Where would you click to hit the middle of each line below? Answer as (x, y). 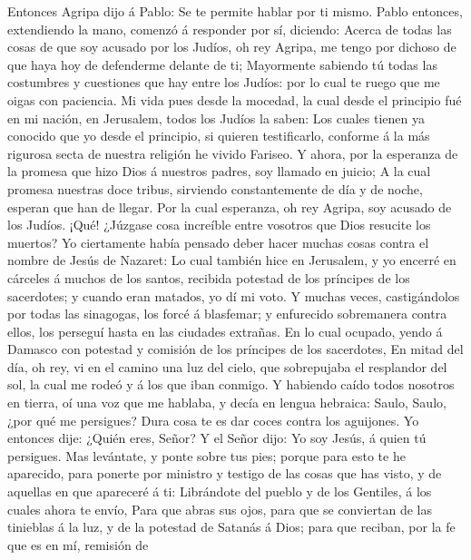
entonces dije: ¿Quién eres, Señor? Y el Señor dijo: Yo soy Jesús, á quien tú (217, 438)
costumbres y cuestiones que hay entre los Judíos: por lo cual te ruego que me (224, 82)
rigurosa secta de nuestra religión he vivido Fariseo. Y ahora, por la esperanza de (233, 153)
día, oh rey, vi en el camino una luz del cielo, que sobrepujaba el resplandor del (227, 366)
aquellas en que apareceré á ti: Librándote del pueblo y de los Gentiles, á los (220, 491)
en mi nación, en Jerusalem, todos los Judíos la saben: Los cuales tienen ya (216, 118)
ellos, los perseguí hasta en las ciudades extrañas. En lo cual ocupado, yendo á (225, 331)
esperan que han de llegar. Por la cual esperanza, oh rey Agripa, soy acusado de (230, 206)
